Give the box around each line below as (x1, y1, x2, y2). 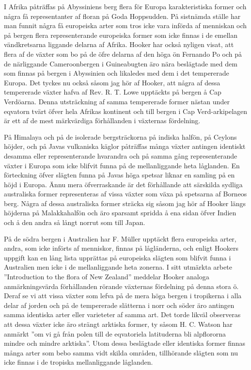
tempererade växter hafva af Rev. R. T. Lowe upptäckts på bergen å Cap (4, 87, 221, 97)
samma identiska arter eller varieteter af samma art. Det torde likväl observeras (4, 309, 241, 320)
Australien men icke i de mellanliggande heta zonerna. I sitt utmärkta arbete (4, 262, 232, 272)
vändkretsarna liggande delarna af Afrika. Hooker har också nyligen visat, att (4, 39, 234, 49)
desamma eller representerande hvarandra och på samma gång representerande (4, 150, 237, 161)
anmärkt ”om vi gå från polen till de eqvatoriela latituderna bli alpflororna (4, 328, 226, 338)
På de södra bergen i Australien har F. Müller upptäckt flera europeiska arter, (4, 233, 236, 243)
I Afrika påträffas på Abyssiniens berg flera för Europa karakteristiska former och (4, 1, 247, 11)
